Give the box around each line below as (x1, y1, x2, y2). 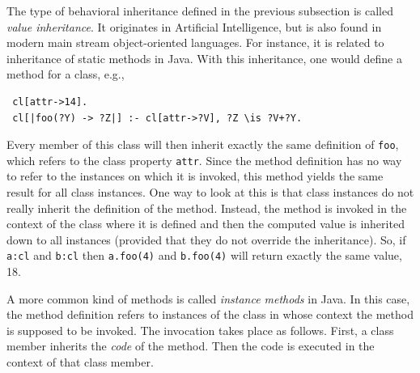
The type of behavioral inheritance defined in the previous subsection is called (6, 2, 394, 19)
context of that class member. (6, 354, 154, 371)
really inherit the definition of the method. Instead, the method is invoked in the (6, 199, 407, 216)
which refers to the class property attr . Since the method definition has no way (6, 151, 402, 168)
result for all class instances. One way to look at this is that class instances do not (6, 184, 414, 201)
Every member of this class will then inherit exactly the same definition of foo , (6, 136, 399, 153)
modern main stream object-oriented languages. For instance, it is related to (6, 34, 384, 51)
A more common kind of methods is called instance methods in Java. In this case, (6, 290, 410, 307)
